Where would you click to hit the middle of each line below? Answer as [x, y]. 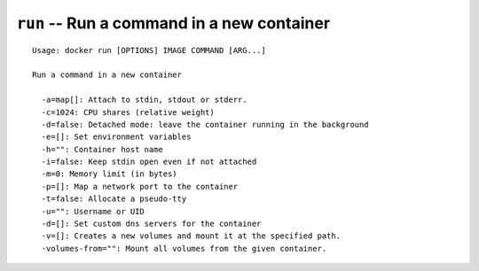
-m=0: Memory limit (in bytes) [109, 174]
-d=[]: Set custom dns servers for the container [151, 224]
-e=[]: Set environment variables [116, 137]
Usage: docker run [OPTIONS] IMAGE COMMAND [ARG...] [149, 50]
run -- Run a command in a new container [173, 23]
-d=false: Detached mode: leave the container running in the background [205, 124]
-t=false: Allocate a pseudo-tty [114, 199]
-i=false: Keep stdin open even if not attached [149, 162]
